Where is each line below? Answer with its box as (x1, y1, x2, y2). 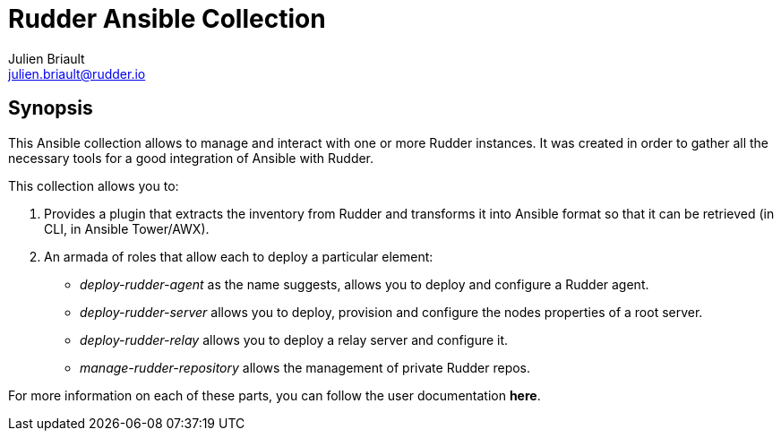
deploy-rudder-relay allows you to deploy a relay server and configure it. (80, 331, 509, 348)
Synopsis (8, 97, 93, 120)
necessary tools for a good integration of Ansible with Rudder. (8, 150, 374, 166)
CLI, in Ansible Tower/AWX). (44, 220, 210, 236)
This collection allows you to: (8, 177, 179, 193)
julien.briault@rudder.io (8, 65, 146, 82)
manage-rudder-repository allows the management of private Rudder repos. (80, 359, 531, 375)
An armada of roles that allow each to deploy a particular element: (44, 248, 433, 264)
